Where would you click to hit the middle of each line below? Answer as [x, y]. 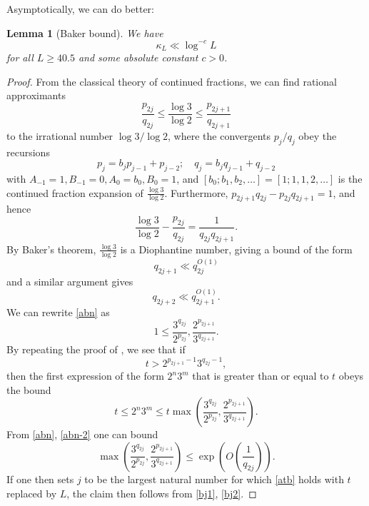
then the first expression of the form [85, 376]
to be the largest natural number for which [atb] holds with [214, 479]
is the [350, 178]
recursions [28, 152]
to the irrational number [60, 135]
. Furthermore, [196, 192]
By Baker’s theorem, [51, 249]
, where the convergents [219, 135]
